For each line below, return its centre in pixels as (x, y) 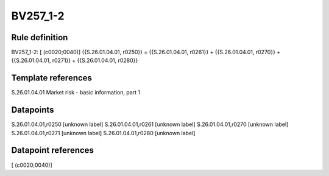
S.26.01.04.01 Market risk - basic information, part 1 (76, 93)
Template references (52, 78)
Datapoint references (53, 150)
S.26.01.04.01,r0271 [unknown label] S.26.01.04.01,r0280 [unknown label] (103, 133)
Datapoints (33, 110)
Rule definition (40, 37)
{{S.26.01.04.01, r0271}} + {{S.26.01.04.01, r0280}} (75, 60)
